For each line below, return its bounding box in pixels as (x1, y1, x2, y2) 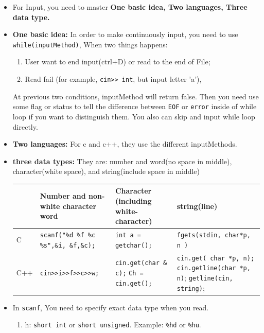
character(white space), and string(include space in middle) (12, 166, 200, 177)
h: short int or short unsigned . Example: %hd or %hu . (25, 319, 201, 330)
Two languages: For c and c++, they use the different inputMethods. (12, 138, 237, 149)
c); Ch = (115, 270, 144, 277)
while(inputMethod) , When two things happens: (12, 39, 168, 49)
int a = (115, 232, 142, 239)
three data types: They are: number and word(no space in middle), (12, 155, 232, 166)
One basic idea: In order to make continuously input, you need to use (12, 29, 238, 40)
